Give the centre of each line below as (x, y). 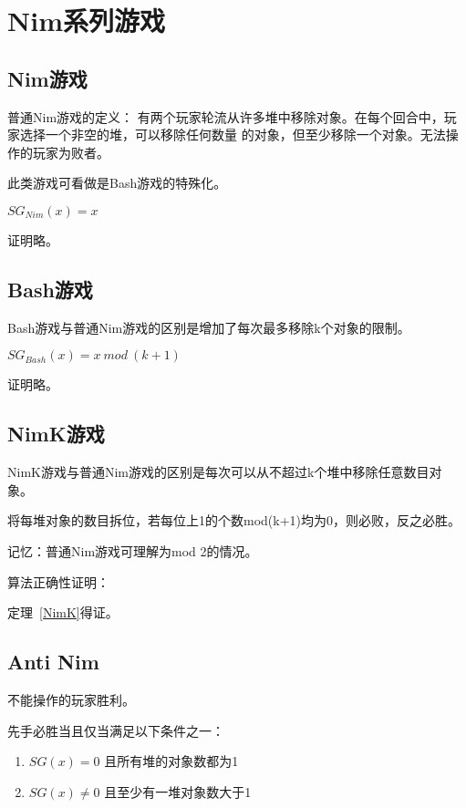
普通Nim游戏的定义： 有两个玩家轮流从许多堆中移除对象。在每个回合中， (226, 116)
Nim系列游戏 (86, 21)
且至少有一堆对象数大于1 (178, 791)
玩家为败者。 (71, 152)
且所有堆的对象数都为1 (171, 761)
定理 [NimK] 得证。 (63, 612)
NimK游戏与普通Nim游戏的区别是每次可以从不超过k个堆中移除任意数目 (218, 472)
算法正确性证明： (58, 581)
